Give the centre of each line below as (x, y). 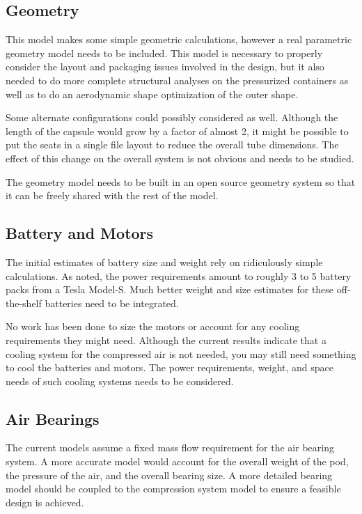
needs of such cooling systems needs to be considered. (120, 381)
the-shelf (24, 303)
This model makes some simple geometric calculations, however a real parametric (179, 39)
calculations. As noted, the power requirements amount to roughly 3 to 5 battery (179, 275)
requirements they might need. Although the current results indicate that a (166, 340)
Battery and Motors (80, 233)
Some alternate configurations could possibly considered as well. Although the (172, 117)
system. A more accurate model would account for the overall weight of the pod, (177, 461)
